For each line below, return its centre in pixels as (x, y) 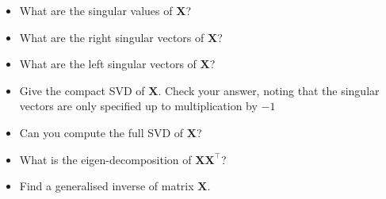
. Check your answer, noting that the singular (269, 90)
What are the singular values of (96, 10)
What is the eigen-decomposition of (105, 159)
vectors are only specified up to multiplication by (138, 106)
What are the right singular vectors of (112, 37)
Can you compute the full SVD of (101, 132)
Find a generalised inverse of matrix (107, 186)
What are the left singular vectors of (108, 64)
